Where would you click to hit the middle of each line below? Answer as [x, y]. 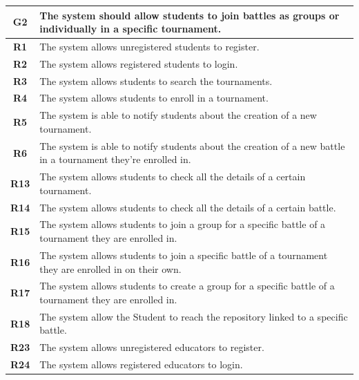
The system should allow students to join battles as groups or [190, 15]
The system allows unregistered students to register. [149, 46]
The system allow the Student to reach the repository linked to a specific [194, 316]
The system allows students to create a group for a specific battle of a [187, 286]
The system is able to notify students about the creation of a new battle [192, 145]
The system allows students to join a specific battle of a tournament [184, 255]
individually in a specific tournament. [130, 29]
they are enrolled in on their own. [110, 268]
